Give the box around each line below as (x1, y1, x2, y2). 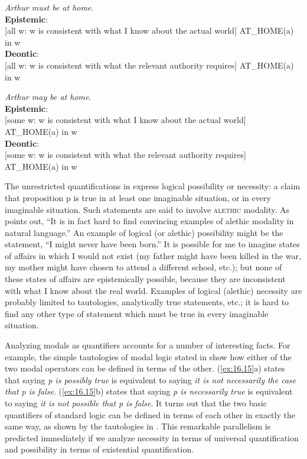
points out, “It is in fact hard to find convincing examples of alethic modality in (5, 215, 294, 227)
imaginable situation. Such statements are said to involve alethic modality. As (5, 203, 290, 215)
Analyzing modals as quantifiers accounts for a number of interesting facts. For (5, 339, 290, 351)
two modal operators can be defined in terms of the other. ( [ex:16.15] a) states (5, 362, 285, 374)
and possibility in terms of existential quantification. (5, 443, 194, 455)
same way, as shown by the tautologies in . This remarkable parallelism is (5, 420, 271, 432)
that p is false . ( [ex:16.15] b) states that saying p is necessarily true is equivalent (5, 385, 293, 397)
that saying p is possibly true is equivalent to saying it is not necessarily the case (5, 373, 296, 386)
